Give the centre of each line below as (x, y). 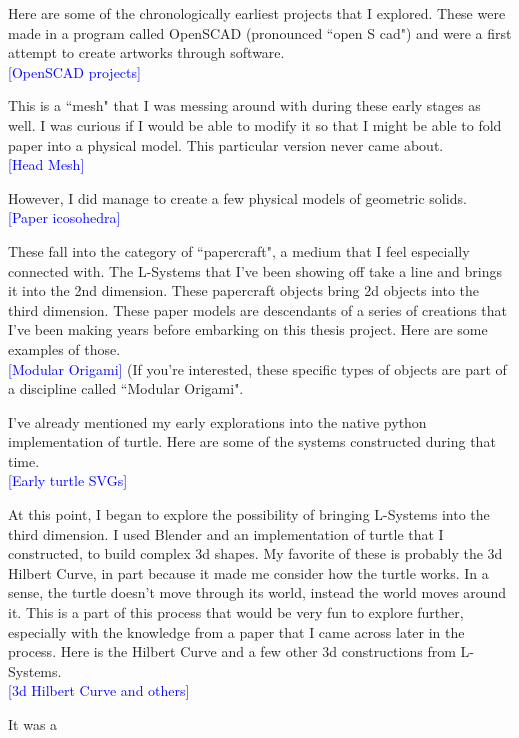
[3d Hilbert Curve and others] (99, 690)
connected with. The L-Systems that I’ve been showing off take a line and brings (255, 270)
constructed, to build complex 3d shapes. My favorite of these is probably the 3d (255, 553)
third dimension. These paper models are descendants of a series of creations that (257, 309)
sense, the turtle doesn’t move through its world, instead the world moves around (257, 592)
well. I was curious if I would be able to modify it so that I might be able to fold (255, 124)
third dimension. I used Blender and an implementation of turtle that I (226, 533)
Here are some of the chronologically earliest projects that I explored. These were (257, 13)
